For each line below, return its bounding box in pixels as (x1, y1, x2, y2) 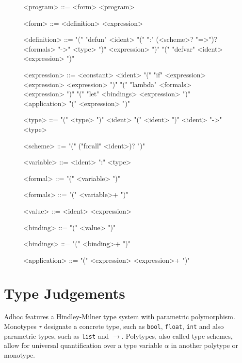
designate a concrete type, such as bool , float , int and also (44, 321, 224, 331)
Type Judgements (4, 283, 125, 303)
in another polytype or (171, 340, 238, 350)
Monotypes (4, 321, 36, 331)
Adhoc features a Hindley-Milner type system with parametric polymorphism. (4, 311, 235, 322)
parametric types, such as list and (4, 330, 109, 341)
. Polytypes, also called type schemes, (121, 330, 233, 341)
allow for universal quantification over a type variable (4, 340, 162, 350)
